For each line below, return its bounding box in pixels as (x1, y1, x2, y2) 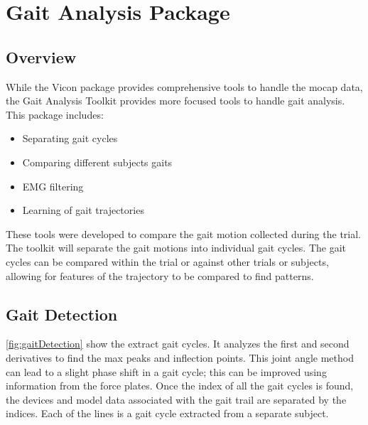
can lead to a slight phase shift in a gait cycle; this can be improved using (6, 364, 327, 379)
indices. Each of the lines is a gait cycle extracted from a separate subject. (6, 406, 329, 421)
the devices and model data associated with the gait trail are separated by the (6, 392, 347, 407)
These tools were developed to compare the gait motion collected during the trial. (6, 226, 361, 241)
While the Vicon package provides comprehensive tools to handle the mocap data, (6, 79, 363, 94)
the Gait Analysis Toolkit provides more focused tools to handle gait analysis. (6, 93, 345, 108)
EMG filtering (22, 178, 84, 193)
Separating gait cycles (22, 131, 118, 146)
